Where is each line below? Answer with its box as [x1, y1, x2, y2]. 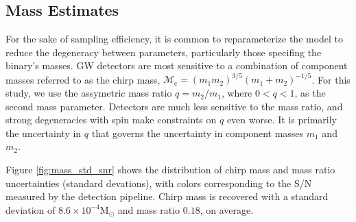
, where [221, 86, 252, 100]
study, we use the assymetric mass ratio [5, 86, 172, 100]
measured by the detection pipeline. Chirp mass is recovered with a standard [5, 189, 329, 203]
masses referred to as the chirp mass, [5, 72, 161, 86]
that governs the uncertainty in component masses [91, 125, 304, 140]
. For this [311, 72, 351, 86]
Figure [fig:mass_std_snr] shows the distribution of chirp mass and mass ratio [5, 162, 335, 177]
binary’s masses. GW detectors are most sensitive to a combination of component [5, 58, 348, 73]
